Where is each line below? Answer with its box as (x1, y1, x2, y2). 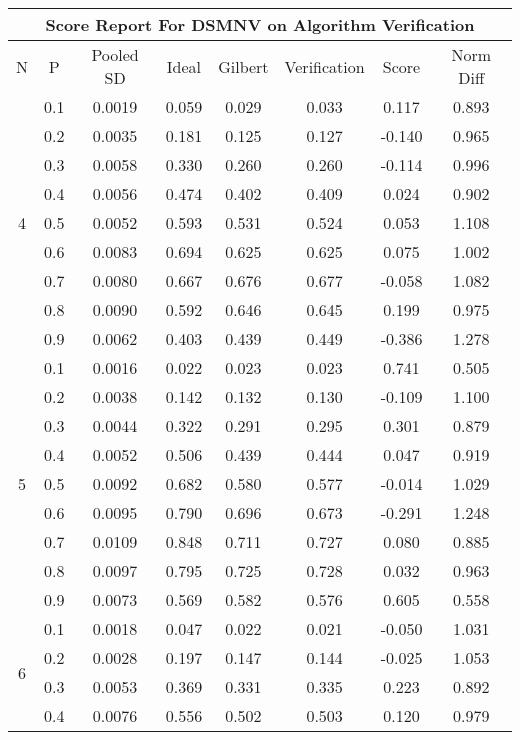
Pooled (91, 43, 139, 66)
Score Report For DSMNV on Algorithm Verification (45, 13, 475, 36)
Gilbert (218, 54, 269, 78)
